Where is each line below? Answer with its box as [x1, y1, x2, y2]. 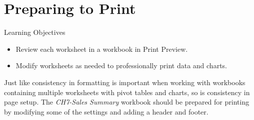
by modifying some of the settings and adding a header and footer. [4, 106, 208, 117]
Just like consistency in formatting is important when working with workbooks [4, 77, 245, 87]
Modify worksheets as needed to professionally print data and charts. [15, 60, 227, 71]
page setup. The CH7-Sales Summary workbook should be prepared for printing [4, 97, 249, 107]
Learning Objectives [4, 27, 65, 37]
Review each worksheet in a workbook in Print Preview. [15, 43, 188, 54]
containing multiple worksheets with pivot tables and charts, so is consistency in [4, 87, 250, 97]
